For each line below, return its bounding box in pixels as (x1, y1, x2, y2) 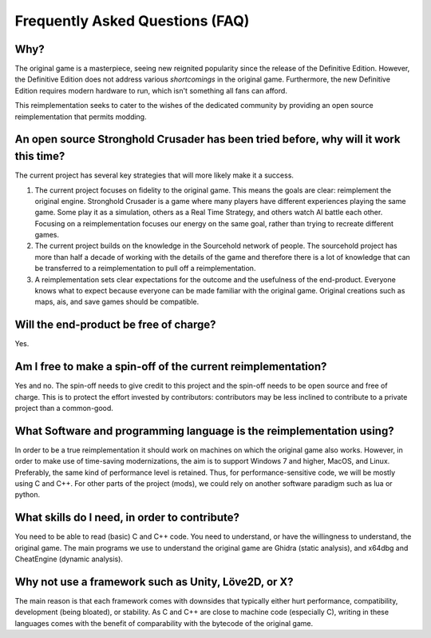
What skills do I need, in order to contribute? (14, 511, 239, 524)
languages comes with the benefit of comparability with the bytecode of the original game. (14, 618, 314, 628)
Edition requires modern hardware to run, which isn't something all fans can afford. (14, 86, 287, 95)
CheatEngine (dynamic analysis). (14, 554, 124, 564)
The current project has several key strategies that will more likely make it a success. (14, 170, 295, 180)
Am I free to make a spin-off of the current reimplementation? (14, 360, 327, 373)
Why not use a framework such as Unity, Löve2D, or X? (14, 575, 295, 588)
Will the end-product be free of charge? (14, 318, 216, 332)
